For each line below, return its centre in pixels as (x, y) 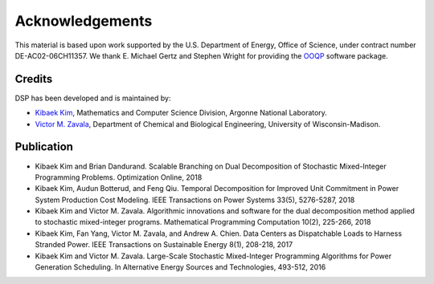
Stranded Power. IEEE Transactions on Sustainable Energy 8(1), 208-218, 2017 (164, 245)
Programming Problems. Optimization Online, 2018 (119, 177)
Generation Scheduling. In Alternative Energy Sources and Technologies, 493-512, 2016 (180, 267)
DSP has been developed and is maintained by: (93, 98)
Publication (44, 147)
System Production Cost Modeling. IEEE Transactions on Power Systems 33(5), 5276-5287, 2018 (195, 200)
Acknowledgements (84, 21)
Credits (34, 79)
